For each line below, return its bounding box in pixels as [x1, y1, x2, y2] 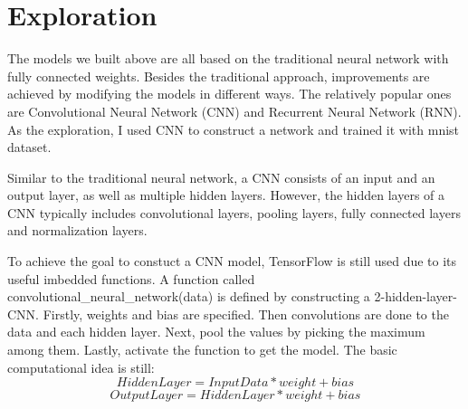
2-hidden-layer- [374, 287, 457, 306]
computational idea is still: [7, 357, 155, 376]
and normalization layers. [7, 221, 148, 240]
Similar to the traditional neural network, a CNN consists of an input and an [7, 167, 435, 186]
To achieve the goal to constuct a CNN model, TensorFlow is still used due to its [7, 252, 457, 271]
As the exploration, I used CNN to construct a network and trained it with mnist [7, 119, 460, 138]
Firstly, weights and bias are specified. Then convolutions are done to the [43, 304, 449, 323]
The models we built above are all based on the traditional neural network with [7, 49, 449, 68]
